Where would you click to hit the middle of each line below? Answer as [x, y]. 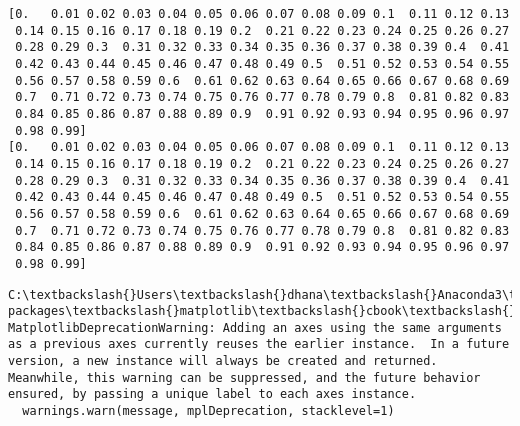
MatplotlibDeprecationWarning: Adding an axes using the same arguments [255, 327]
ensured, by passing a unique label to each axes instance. [212, 394]
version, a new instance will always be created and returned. [223, 361]
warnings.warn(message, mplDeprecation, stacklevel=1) [208, 411]
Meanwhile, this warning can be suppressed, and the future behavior [244, 377]
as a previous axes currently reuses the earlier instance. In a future [259, 344]
